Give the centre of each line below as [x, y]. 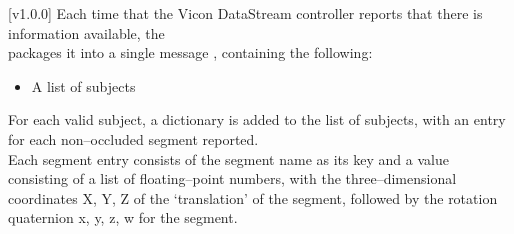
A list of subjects [83, 85]
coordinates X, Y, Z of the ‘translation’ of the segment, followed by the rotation [253, 197]
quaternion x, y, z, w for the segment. [123, 217]
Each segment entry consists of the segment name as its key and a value [228, 158]
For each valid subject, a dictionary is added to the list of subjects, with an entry [257, 119]
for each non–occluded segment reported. [133, 138]
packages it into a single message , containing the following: [190, 52]
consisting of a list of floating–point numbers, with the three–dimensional [232, 178]
